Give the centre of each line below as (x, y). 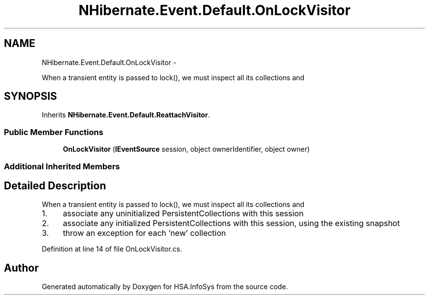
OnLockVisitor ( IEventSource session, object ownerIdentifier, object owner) (186, 149)
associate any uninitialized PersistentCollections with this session (183, 214)
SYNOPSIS (31, 96)
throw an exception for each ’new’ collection (144, 233)
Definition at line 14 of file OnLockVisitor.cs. (112, 249)
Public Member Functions (54, 132)
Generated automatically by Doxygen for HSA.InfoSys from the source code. (165, 287)
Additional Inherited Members (62, 166)
